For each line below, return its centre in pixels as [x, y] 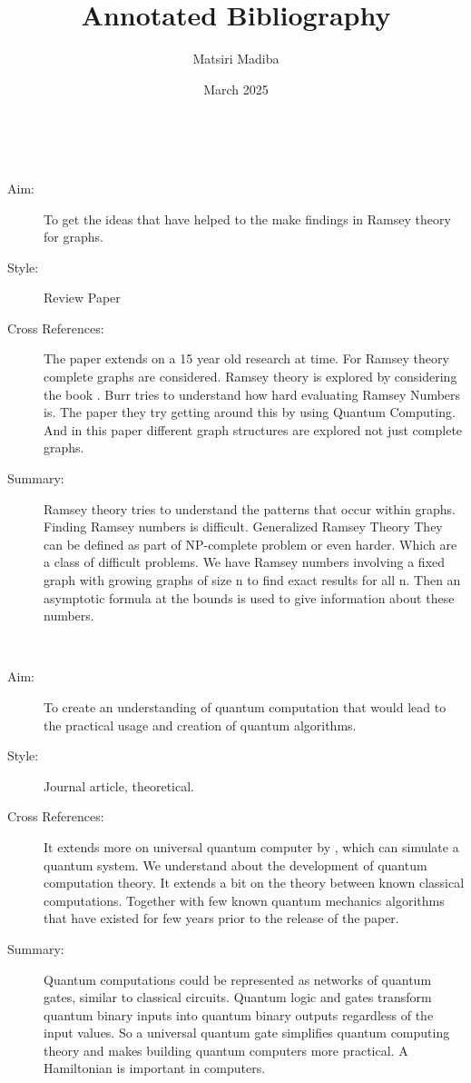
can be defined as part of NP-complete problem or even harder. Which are [250, 544]
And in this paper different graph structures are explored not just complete [253, 429]
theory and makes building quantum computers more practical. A [226, 1050]
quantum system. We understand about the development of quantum [235, 864]
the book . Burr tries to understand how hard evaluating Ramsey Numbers [252, 394]
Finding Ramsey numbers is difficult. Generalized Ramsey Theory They [243, 527]
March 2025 [236, 89]
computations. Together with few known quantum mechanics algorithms [244, 900]
